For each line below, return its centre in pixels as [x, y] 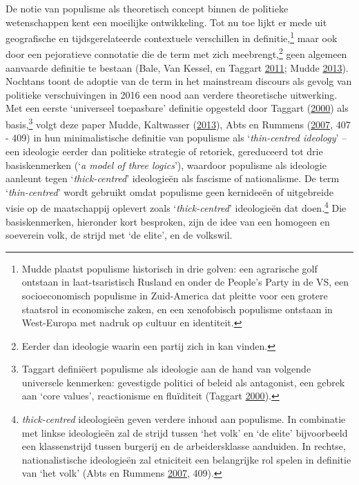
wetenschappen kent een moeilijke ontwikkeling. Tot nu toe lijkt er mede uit [166, 22]
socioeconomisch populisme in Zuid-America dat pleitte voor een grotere [175, 295]
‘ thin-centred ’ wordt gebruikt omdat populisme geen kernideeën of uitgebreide [169, 191]
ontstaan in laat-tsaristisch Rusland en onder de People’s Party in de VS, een [185, 282]
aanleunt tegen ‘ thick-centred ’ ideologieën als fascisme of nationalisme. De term [173, 178]
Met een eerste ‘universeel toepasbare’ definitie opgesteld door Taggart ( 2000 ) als [177, 108]
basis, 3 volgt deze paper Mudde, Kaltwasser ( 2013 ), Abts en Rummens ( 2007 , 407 [178, 123]
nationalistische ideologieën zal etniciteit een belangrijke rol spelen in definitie [186, 459]
